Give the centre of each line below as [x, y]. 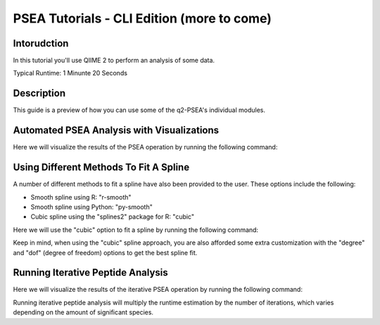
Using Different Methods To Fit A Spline [101, 167]
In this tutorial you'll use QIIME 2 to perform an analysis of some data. [114, 61]
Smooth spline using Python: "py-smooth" [91, 207]
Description [39, 93]
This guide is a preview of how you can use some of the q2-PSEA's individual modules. [139, 110]
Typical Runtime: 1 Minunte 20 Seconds [70, 73]
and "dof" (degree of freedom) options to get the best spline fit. [105, 252]
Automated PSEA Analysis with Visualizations [116, 130]
